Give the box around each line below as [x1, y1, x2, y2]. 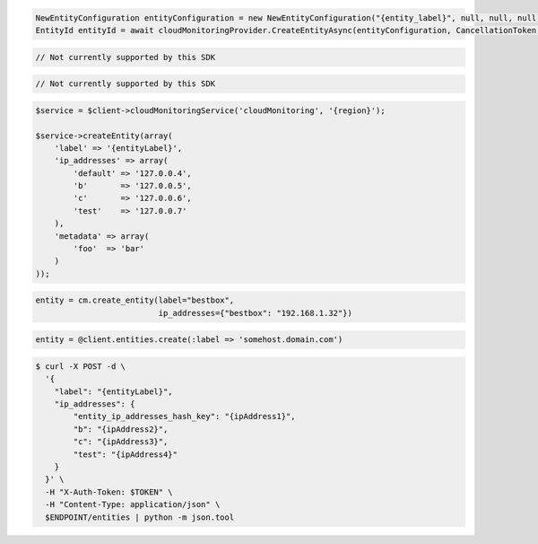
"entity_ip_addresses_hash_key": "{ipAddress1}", [73, 411, 296, 422]
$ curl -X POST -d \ [35, 361, 126, 372]
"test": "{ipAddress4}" [73, 449, 178, 460]
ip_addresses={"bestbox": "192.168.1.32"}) [158, 308, 353, 318]
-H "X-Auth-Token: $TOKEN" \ [45, 487, 174, 497]
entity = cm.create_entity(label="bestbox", [35, 295, 235, 305]
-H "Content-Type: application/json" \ [45, 499, 221, 510]
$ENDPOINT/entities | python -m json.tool [45, 512, 235, 522]
